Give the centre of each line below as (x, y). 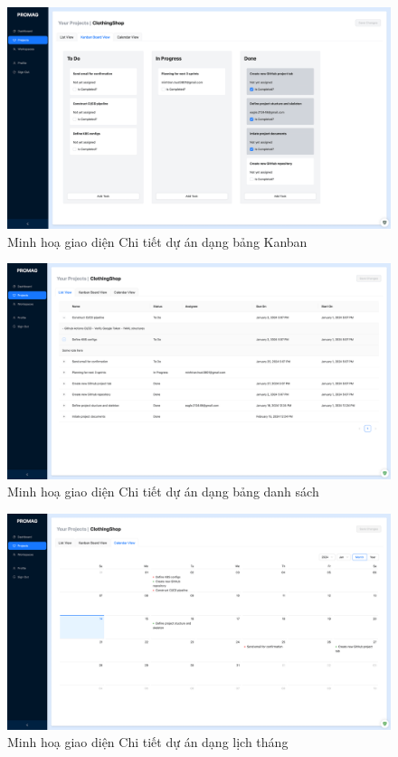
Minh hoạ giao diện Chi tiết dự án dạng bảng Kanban (157, 241)
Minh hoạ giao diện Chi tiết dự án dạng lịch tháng (148, 742)
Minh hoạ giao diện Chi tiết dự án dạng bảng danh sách (163, 492)
